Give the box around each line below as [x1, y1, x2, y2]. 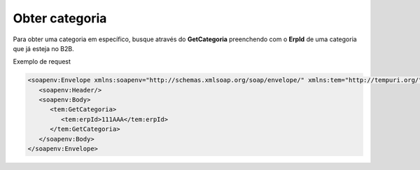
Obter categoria [13, 10, 107, 26]
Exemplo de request [13, 57, 71, 66]
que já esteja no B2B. [13, 44, 74, 52]
